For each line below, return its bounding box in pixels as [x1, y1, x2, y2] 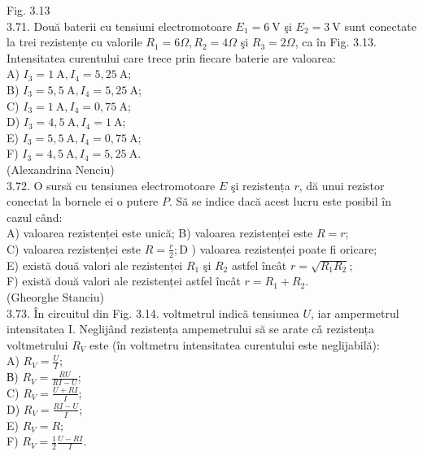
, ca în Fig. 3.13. [294, 33, 377, 50]
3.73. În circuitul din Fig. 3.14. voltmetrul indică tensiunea [7, 304, 299, 321]
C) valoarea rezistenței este [7, 240, 142, 257]
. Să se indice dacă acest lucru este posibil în [169, 193, 391, 210]
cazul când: [7, 208, 63, 225]
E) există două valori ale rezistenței [7, 256, 183, 273]
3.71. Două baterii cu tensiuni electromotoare [7, 17, 232, 34]
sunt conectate [344, 17, 416, 34]
